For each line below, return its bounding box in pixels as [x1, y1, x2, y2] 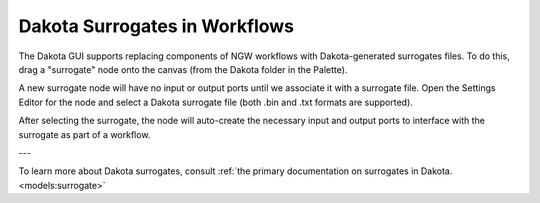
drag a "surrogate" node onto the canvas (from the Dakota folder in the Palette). [18, 63, 348, 75]
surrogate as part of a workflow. [18, 128, 151, 140]
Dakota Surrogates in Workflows [18, 15, 295, 37]
